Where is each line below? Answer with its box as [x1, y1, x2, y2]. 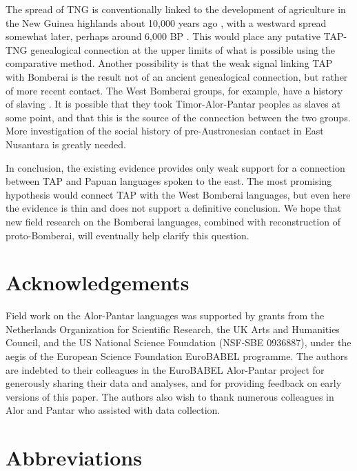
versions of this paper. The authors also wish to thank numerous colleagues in [6, 389, 334, 403]
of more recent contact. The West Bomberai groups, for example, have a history [6, 83, 343, 97]
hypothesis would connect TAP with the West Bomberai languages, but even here [6, 187, 351, 201]
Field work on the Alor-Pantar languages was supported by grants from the [6, 308, 325, 323]
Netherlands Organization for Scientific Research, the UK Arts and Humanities [6, 321, 340, 336]
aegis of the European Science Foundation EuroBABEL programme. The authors [6, 349, 348, 363]
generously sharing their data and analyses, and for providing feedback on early [6, 376, 342, 390]
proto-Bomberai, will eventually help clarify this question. [6, 228, 249, 242]
